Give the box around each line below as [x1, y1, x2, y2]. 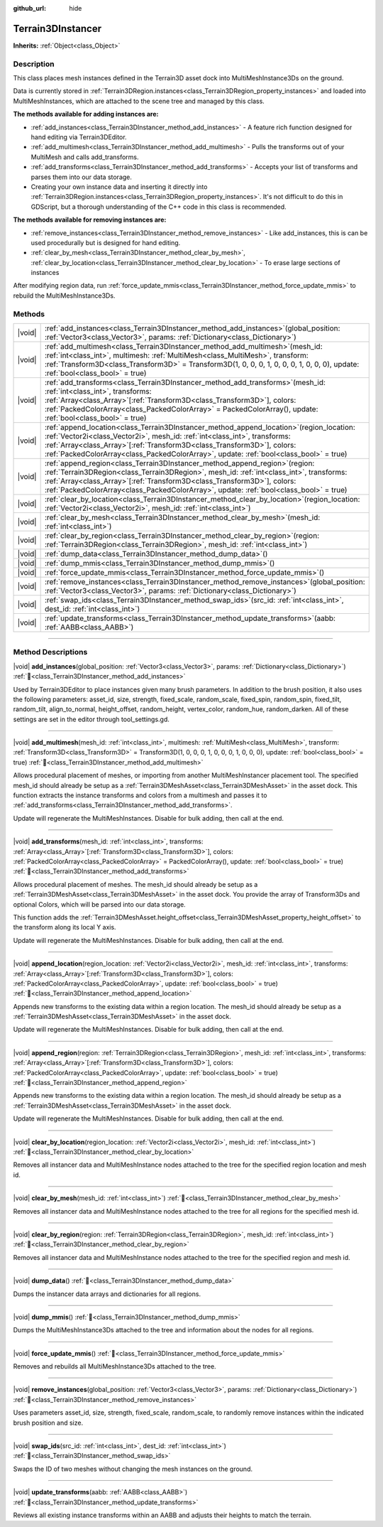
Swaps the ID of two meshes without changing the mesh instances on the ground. [13, 1464, 253, 1473]
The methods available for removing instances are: [13, 215, 167, 224]
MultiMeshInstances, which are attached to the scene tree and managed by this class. [13, 97, 265, 105]
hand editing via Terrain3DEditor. [30, 133, 127, 141]
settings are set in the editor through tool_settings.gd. [13, 715, 170, 723]
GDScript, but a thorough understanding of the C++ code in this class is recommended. [30, 203, 287, 211]
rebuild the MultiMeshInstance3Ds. [13, 291, 116, 300]
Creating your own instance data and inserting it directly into [30, 182, 208, 191]
